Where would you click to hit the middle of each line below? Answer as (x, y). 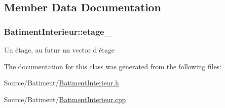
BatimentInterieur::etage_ (58, 31)
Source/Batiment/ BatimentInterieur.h (62, 83)
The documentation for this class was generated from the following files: (113, 66)
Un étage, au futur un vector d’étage (59, 50)
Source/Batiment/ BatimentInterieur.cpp (65, 99)
